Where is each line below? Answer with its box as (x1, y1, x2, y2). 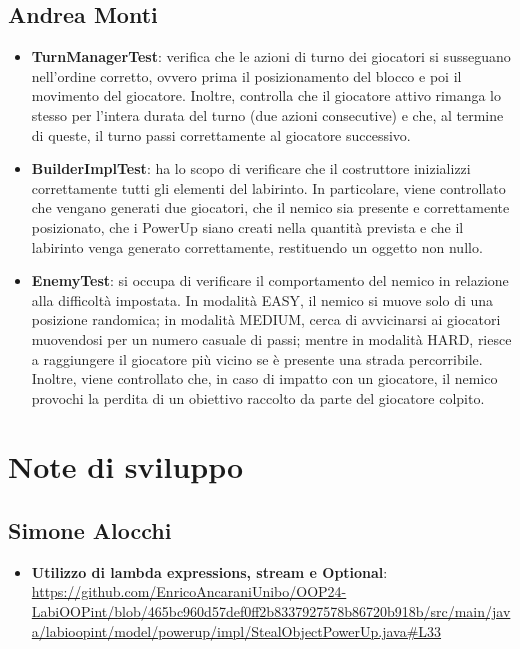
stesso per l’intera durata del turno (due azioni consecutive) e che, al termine (31, 104, 504, 125)
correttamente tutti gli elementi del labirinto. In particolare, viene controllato (31, 177, 506, 198)
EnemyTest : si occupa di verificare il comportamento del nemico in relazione (31, 270, 509, 291)
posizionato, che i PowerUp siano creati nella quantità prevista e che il (31, 216, 464, 237)
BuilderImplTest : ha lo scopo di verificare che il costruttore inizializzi (31, 158, 471, 179)
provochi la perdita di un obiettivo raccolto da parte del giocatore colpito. (31, 387, 485, 408)
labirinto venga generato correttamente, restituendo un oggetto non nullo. (31, 236, 483, 257)
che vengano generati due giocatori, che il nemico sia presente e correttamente (31, 197, 510, 218)
